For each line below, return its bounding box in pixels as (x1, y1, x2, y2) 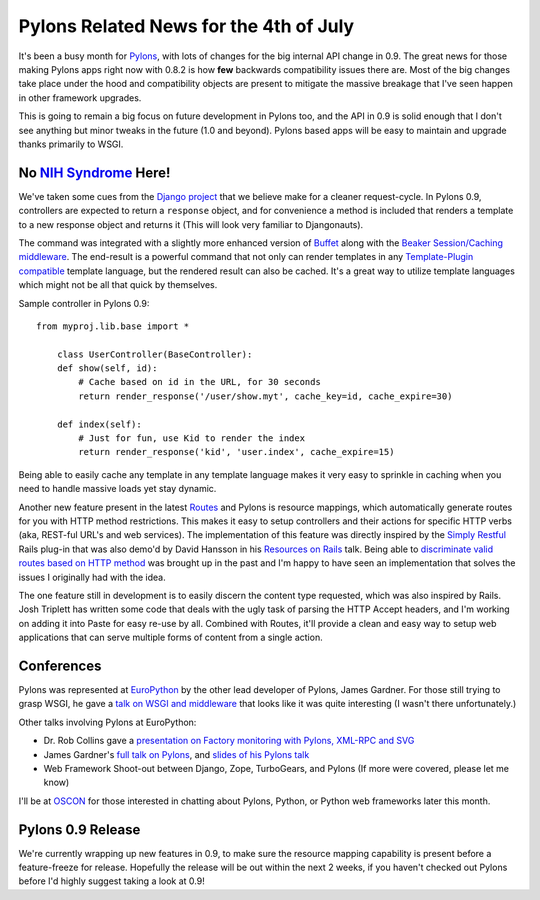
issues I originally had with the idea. (18, 571, 166, 583)
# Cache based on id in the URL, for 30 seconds (78, 376, 322, 388)
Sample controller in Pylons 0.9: (18, 297, 150, 309)
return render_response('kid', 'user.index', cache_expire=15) (78, 446, 395, 458)
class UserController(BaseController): (56, 348, 253, 360)
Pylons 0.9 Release (18, 821, 141, 838)
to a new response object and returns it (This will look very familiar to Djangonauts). (18, 218, 364, 230)
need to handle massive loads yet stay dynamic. (18, 483, 217, 495)
